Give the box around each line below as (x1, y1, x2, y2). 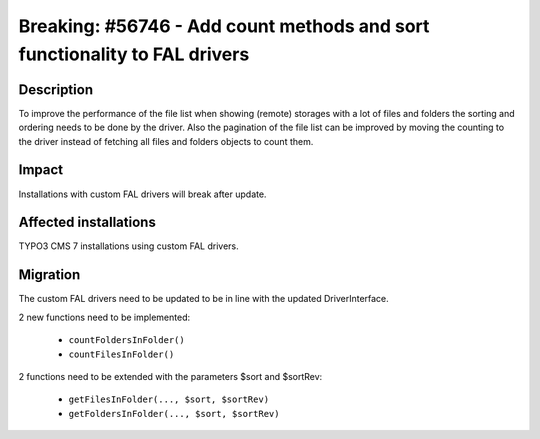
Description (18, 81, 94, 98)
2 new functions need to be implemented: (18, 311, 190, 323)
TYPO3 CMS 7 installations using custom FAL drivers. (18, 240, 239, 252)
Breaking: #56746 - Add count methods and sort (18, 15, 430, 37)
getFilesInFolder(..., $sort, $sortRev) (68, 394, 270, 405)
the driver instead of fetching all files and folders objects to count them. (18, 135, 314, 147)
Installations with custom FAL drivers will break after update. (18, 188, 267, 200)
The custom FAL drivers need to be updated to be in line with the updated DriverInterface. (18, 293, 389, 305)
